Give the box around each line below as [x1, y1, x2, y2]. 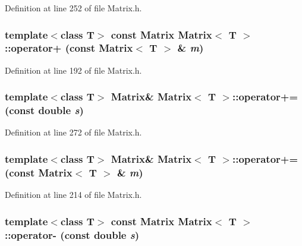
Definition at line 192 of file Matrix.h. [5, 64, 142, 76]
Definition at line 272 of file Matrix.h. [5, 126, 142, 138]
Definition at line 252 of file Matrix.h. [5, 2, 142, 14]
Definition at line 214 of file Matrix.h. [5, 188, 142, 201]
